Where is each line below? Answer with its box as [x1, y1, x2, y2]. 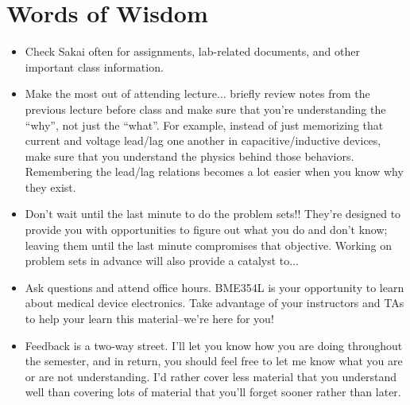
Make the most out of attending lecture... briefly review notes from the [25, 85, 370, 102]
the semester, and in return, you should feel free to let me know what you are [25, 352, 403, 369]
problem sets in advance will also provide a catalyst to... [25, 252, 299, 269]
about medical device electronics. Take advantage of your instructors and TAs [25, 294, 404, 311]
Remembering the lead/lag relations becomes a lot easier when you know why [25, 163, 404, 180]
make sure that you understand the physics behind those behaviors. [25, 147, 354, 164]
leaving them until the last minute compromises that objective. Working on [25, 236, 392, 253]
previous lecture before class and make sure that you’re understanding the [25, 100, 386, 117]
